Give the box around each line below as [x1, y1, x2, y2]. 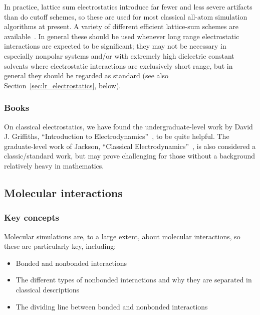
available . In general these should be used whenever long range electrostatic [4, 31, 239, 41]
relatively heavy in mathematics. [4, 160, 104, 171]
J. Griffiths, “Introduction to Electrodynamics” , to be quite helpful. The [4, 131, 229, 141]
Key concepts [4, 211, 59, 224]
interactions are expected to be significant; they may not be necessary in [4, 41, 226, 51]
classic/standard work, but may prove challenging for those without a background [4, 150, 255, 161]
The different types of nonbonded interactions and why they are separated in [16, 274, 252, 285]
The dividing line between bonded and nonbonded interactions [16, 301, 208, 311]
